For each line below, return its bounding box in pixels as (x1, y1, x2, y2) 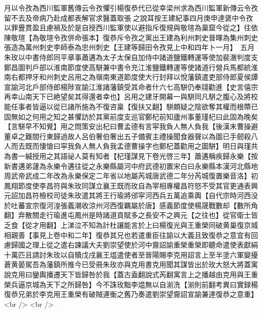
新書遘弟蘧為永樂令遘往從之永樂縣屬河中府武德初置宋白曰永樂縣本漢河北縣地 (4, 160, 258, 171)
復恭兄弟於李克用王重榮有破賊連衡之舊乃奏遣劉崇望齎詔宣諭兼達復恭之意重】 (4, 289, 258, 299)
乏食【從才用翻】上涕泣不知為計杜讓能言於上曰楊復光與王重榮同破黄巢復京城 (4, 220, 258, 230)
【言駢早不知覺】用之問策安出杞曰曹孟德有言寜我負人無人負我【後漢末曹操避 (4, 121, 258, 132)
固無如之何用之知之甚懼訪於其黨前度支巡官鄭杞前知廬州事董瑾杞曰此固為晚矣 (4, 111, 258, 121)
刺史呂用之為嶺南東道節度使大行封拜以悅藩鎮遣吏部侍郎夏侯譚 (53, 72, 258, 82)
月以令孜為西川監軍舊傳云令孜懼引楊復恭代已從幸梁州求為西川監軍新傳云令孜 (4, 3, 258, 13)
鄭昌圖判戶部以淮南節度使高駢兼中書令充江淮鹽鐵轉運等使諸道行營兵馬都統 (4, 61, 251, 72)
